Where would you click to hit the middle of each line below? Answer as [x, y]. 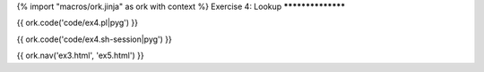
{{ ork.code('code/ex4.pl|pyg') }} [78, 23]
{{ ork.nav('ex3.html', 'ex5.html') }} [80, 56]
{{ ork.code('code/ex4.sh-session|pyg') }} [94, 39]
